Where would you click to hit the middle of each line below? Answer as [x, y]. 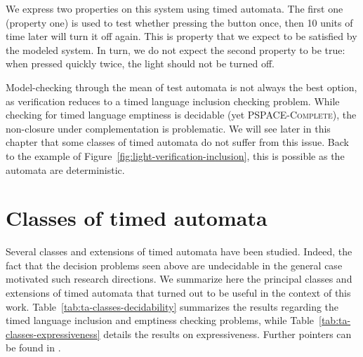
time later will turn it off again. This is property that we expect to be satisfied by [181, 36]
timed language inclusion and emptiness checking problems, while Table [160, 320]
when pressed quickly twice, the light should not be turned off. [140, 63]
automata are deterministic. [65, 169]
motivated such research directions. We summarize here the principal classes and [179, 279]
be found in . [33, 348]
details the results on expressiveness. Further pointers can [227, 334]
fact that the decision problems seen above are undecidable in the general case [174, 265]
